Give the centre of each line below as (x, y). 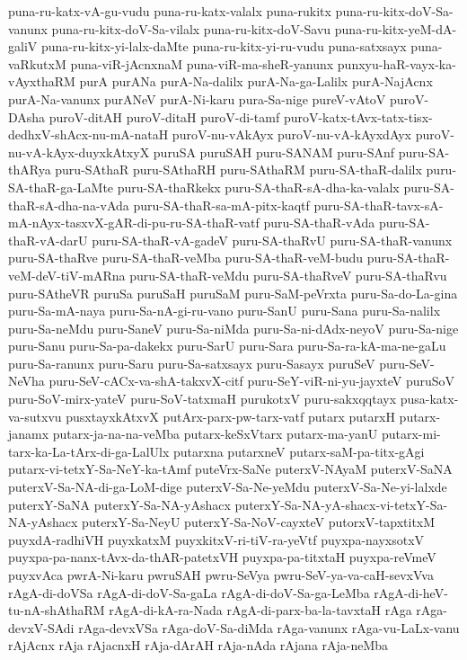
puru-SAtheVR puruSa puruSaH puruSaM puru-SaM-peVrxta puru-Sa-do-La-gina (233, 293)
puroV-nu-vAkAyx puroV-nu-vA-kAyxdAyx (292, 134)
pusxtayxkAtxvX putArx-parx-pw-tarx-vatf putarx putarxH (230, 416)
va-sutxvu (35, 416)
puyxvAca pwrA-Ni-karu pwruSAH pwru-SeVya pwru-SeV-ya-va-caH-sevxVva (221, 575)
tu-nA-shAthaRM (57, 610)
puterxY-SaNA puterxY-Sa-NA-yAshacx (119, 504)
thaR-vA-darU (48, 240)
